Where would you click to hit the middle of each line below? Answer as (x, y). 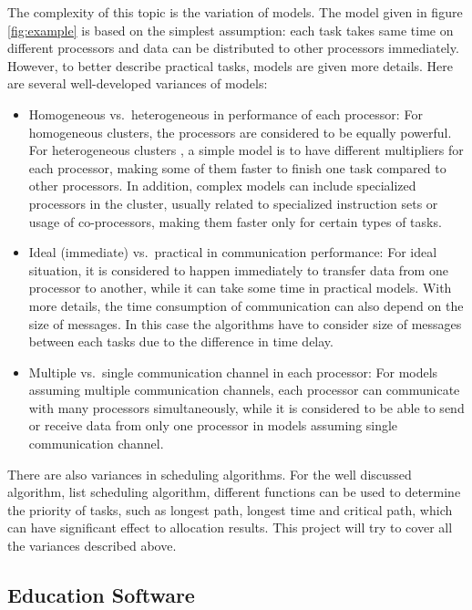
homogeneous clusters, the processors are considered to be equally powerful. (240, 132)
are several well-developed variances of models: (138, 83)
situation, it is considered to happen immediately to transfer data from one (238, 269)
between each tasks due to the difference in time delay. (181, 341)
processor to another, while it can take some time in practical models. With (240, 288)
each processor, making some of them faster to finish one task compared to (237, 167)
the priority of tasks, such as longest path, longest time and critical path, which (230, 509)
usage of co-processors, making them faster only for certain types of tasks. (235, 221)
